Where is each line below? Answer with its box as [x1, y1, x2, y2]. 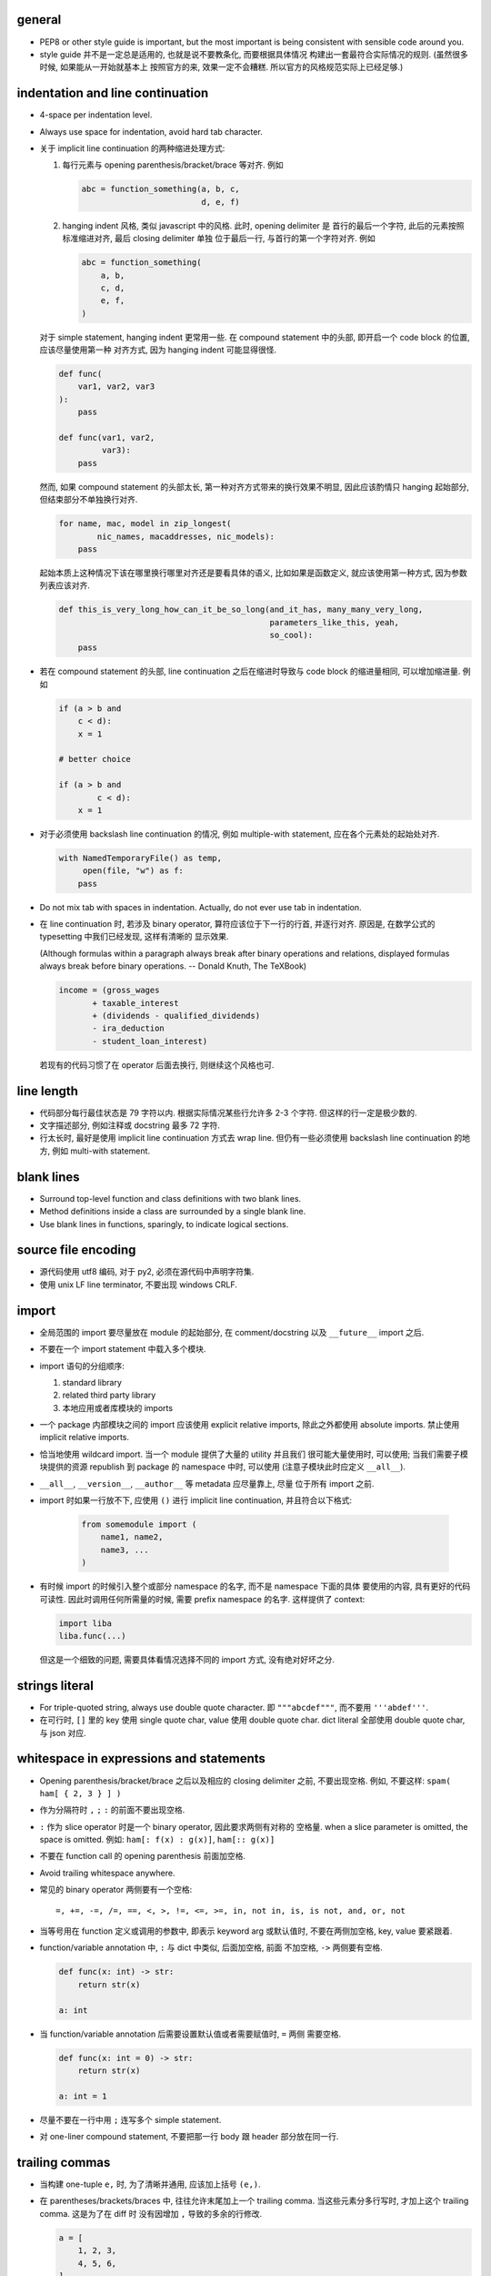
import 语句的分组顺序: [39, 1360, 125, 1371]
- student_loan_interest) [92, 1036, 208, 1046]
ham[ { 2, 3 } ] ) [39, 1788, 122, 1798]
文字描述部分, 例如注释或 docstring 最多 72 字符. [39, 1120, 220, 1131]
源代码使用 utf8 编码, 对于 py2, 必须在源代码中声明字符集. [39, 1266, 255, 1277]
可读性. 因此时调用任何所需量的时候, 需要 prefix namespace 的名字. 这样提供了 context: [39, 1593, 366, 1604]
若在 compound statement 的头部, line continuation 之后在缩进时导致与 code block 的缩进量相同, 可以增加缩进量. [39, 666, 461, 677]
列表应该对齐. [39, 580, 91, 591]
